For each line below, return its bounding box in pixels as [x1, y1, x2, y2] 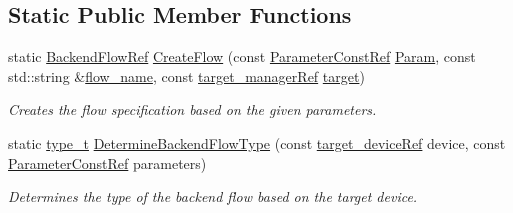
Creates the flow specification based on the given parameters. [8, 99, 377, 120]
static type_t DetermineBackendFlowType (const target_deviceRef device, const [8, 132, 506, 153]
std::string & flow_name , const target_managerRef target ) [8, 65, 365, 86]
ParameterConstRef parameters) [8, 152, 207, 173]
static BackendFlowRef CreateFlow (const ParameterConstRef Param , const [8, 46, 476, 67]
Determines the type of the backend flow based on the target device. [8, 186, 418, 207]
